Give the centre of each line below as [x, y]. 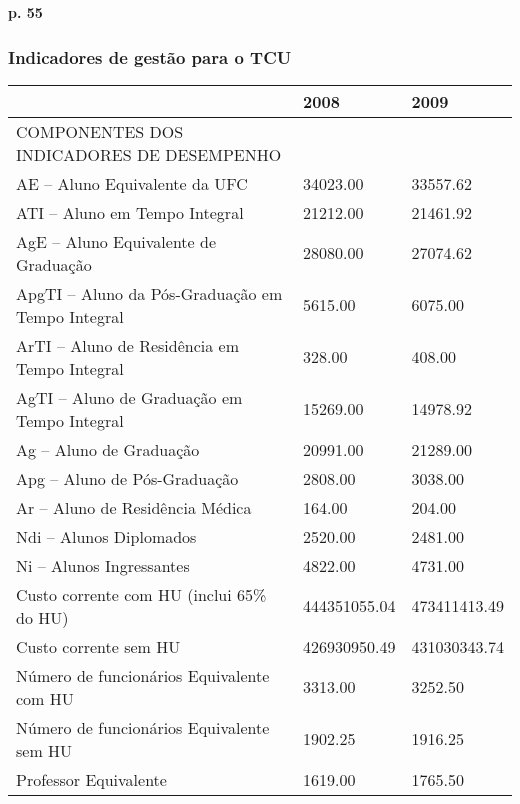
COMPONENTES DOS [100, 131]
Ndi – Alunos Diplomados [106, 536]
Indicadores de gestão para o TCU [150, 56]
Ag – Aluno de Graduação [108, 449]
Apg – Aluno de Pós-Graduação [127, 478]
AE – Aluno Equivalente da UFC [132, 183]
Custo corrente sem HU [98, 646]
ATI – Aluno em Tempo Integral [130, 212]
